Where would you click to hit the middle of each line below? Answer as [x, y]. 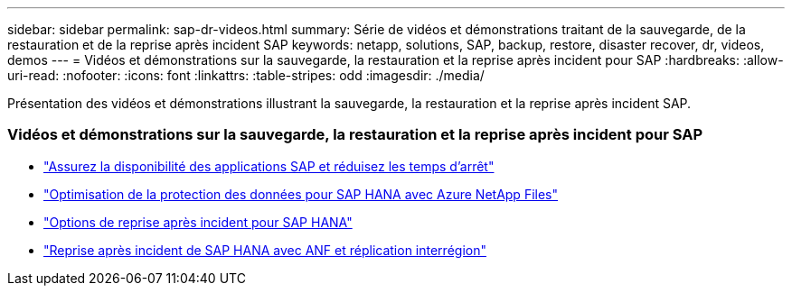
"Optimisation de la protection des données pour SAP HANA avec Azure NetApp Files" [301, 194]
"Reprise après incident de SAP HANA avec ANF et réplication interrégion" [265, 250]
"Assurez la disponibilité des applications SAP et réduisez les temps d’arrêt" [269, 166]
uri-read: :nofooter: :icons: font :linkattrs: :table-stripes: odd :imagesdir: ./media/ [246, 75]
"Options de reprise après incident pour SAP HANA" [198, 222]
